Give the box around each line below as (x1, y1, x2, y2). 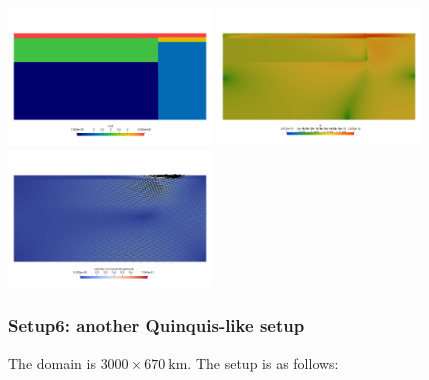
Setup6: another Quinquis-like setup (8, 313, 305, 338)
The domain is (8, 352, 96, 373)
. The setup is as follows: (187, 352, 339, 373)
